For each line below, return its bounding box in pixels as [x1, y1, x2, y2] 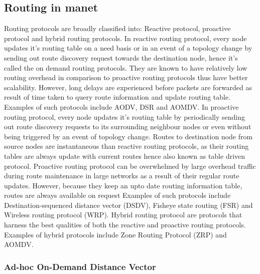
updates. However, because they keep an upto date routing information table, [4, 180, 242, 190]
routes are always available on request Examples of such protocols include [4, 190, 231, 200]
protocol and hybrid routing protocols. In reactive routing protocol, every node [4, 33, 247, 43]
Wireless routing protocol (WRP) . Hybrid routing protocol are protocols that [4, 209, 242, 220]
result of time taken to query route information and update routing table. [4, 92, 231, 102]
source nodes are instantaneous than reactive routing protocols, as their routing [4, 141, 249, 151]
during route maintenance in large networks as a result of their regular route [4, 170, 239, 181]
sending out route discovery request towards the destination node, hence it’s [4, 52, 238, 63]
